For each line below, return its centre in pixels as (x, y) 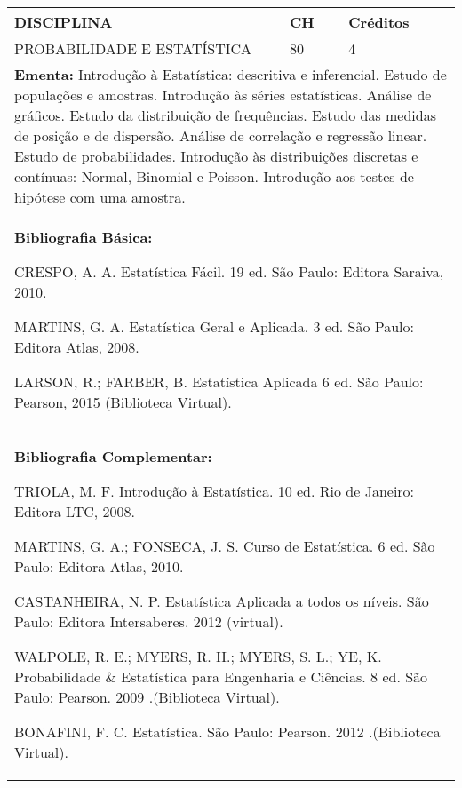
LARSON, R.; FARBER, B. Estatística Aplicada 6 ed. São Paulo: (219, 382)
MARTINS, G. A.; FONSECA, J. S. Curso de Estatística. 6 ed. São (225, 546)
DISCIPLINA (64, 22)
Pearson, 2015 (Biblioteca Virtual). (123, 402)
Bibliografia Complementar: (113, 456)
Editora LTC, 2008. (75, 511)
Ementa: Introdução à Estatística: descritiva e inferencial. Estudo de (231, 74)
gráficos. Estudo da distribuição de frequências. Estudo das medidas (226, 115)
